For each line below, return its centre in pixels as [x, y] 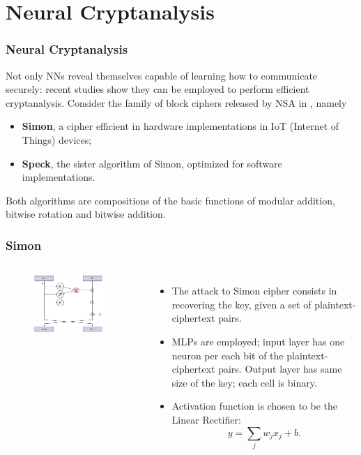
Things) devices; [57, 139]
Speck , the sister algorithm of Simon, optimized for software [152, 163]
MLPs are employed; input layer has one [258, 341]
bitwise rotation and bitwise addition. [86, 214]
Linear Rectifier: [206, 419]
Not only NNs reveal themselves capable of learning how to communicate [162, 75]
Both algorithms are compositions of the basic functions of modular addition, [170, 200]
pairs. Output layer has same [280, 369]
